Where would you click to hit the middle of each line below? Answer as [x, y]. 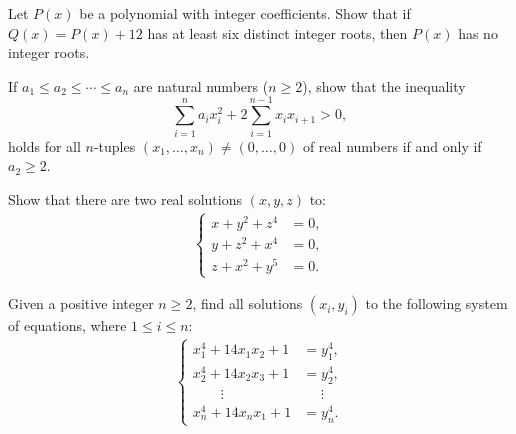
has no [478, 32]
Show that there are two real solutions [125, 198]
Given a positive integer [81, 303]
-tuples [114, 145]
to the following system [436, 303]
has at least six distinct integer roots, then [277, 32]
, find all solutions [247, 303]
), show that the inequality [384, 85]
